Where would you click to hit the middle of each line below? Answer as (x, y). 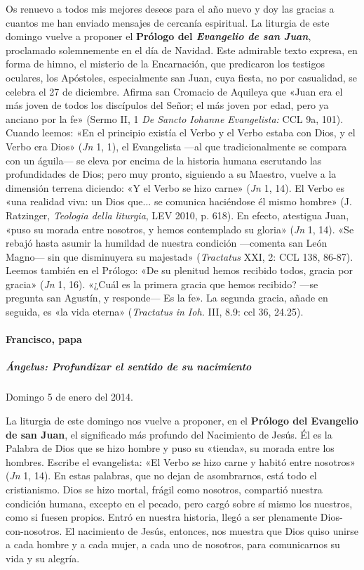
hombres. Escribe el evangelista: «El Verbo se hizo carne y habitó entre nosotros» (181, 461)
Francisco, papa (44, 339)
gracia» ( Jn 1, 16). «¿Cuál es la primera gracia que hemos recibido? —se (162, 284)
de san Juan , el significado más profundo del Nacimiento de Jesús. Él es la (169, 434)
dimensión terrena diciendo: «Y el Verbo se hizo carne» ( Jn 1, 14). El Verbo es (175, 187)
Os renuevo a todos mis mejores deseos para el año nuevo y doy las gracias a (170, 8)
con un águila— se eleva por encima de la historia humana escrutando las (164, 160)
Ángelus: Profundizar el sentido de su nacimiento (129, 367)
